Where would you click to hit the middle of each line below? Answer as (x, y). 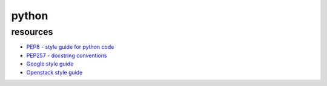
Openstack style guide (54, 72)
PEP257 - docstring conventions (67, 55)
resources (32, 32)
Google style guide (50, 64)
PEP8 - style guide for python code (70, 47)
